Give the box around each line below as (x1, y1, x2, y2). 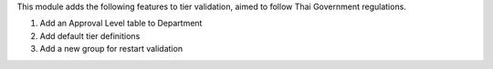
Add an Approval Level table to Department (39, 18, 203, 29)
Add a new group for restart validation (39, 44, 183, 54)
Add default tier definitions (39, 30, 141, 41)
